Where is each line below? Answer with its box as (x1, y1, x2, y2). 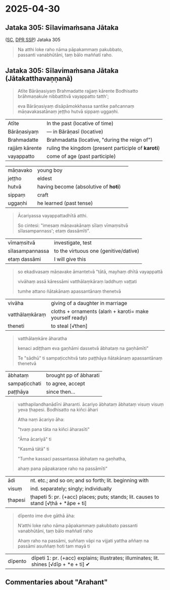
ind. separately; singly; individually (30, 485, 112, 492)
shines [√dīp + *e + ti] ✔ (31, 561, 90, 568)
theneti (8, 322, 24, 329)
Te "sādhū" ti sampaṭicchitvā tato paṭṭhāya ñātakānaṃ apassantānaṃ (17, 355, 163, 361)
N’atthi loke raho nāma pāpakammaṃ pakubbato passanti (17, 522, 138, 528)
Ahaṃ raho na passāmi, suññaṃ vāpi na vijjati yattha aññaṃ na (17, 537, 149, 543)
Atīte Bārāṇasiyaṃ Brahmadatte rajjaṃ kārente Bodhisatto (17, 88, 138, 94)
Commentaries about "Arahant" (5, 578, 108, 586)
